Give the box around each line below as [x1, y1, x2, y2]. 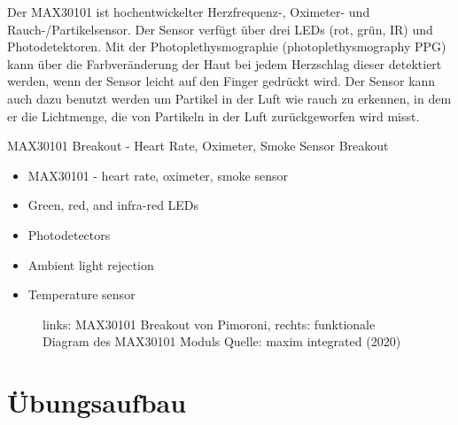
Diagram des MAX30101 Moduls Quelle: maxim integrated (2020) [43, 332, 401, 351]
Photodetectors [27, 225, 111, 243]
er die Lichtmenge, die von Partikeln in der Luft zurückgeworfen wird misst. [7, 106, 420, 125]
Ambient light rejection [27, 255, 154, 274]
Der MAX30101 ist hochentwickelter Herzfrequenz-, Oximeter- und [7, 3, 370, 20]
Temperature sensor [27, 285, 136, 304]
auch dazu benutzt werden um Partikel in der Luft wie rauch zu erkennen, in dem [7, 89, 452, 107]
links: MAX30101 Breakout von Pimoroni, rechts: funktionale [43, 314, 376, 333]
